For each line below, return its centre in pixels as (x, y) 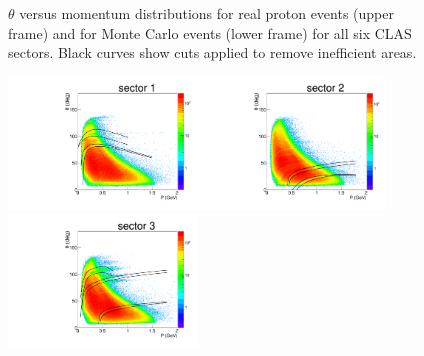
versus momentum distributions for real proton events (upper (206, 13)
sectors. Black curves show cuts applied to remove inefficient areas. (212, 52)
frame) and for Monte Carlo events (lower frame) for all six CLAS (210, 32)
